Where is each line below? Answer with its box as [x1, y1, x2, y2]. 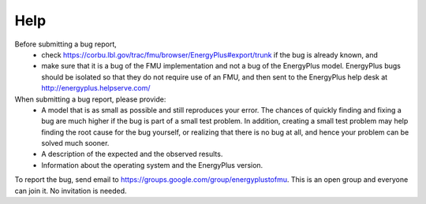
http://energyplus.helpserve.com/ [41, 83, 151, 93]
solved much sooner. [41, 139, 110, 148]
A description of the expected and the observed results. [41, 150, 223, 159]
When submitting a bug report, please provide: [14, 95, 166, 104]
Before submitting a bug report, [14, 39, 118, 49]
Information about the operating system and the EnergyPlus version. [41, 160, 263, 169]
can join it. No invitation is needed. [14, 186, 127, 195]
